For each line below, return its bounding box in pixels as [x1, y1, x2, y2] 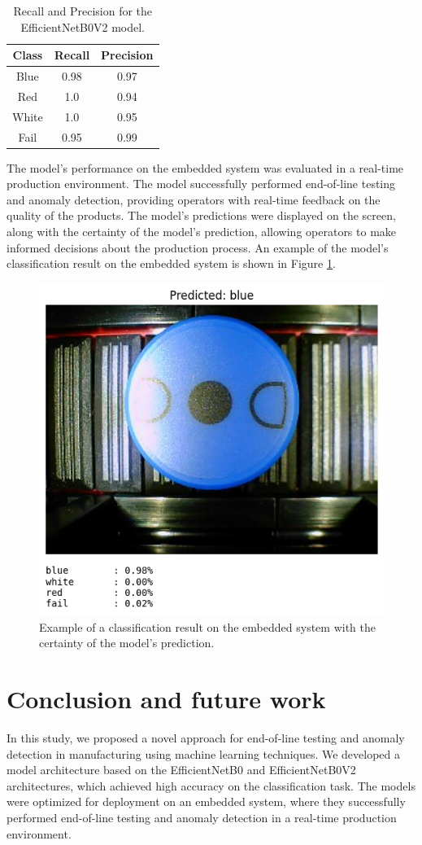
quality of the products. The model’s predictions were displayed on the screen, [7, 207, 396, 224]
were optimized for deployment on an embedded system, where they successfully [7, 793, 406, 810]
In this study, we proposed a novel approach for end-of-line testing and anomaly [7, 729, 405, 746]
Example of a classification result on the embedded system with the [39, 618, 376, 635]
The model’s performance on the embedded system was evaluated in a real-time [7, 159, 404, 176]
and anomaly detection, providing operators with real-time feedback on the [7, 190, 381, 208]
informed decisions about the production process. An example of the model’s [7, 239, 389, 256]
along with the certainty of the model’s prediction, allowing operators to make [7, 223, 397, 240]
